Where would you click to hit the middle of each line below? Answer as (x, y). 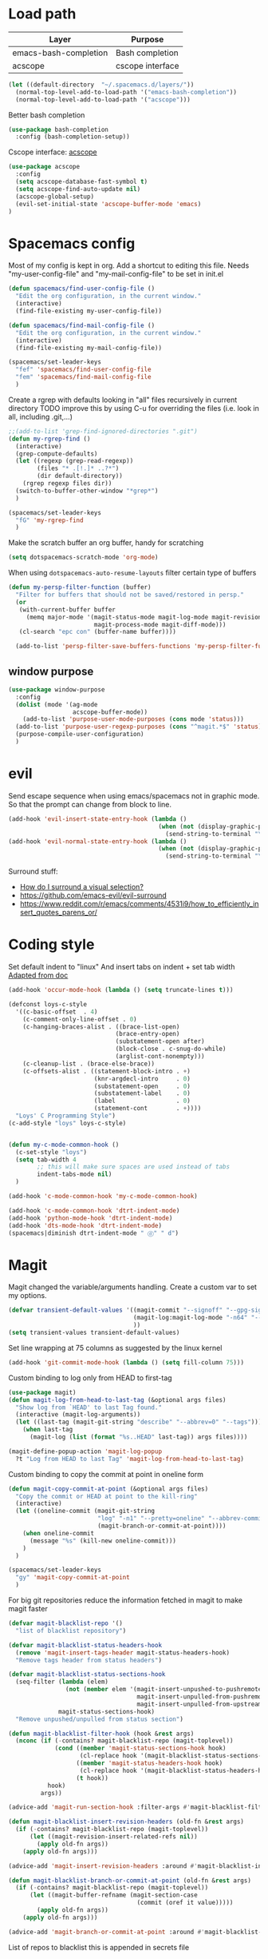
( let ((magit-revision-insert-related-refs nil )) (113, 1837)
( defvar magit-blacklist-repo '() (66, 1623)
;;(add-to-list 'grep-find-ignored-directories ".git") (103, 431)
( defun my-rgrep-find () (49, 439)
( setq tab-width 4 (46, 1160)
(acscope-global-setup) (55, 197)
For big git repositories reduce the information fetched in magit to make (126, 1600)
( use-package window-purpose (57, 689)
